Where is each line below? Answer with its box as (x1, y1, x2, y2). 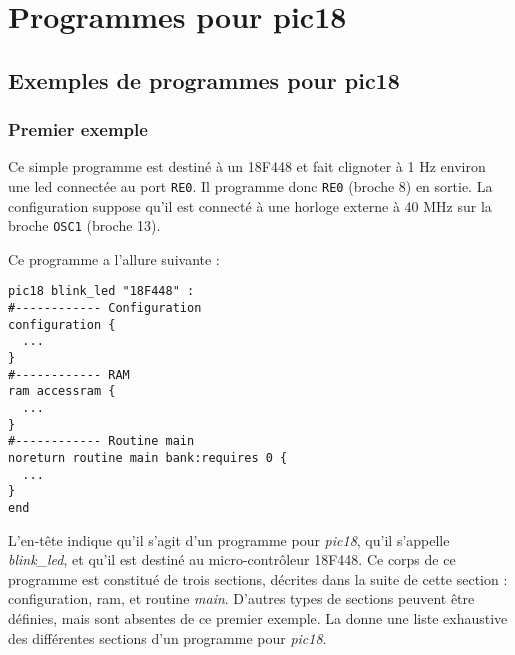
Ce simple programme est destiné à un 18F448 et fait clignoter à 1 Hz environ (8, 156, 486, 177)
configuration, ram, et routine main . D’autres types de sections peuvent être (8, 588, 475, 609)
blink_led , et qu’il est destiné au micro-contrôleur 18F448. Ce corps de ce (8, 549, 456, 570)
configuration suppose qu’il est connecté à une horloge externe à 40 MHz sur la (8, 195, 492, 216)
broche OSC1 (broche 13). (8, 215, 161, 236)
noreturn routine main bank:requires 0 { (8, 451, 288, 466)
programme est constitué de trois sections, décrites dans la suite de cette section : (8, 568, 508, 589)
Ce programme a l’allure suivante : (8, 248, 220, 269)
